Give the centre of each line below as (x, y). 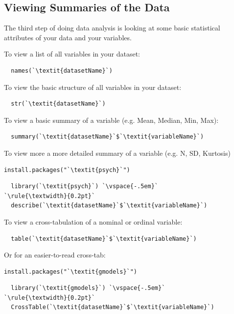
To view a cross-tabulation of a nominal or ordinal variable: (93, 221)
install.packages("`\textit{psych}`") (67, 170)
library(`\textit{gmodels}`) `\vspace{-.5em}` (88, 288)
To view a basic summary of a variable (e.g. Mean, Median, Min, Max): (111, 120)
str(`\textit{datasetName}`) (58, 104)
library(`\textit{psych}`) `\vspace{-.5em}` (84, 186)
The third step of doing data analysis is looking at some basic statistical (112, 28)
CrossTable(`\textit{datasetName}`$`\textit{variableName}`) (113, 307)
